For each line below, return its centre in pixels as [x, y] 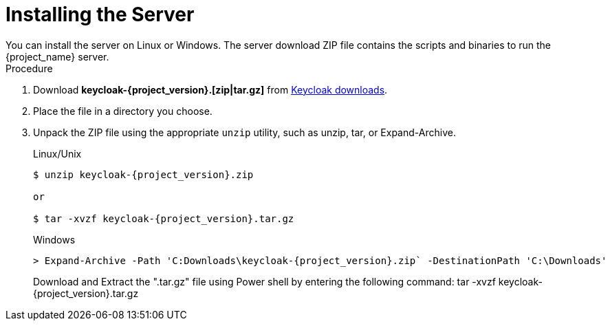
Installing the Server [100, 14]
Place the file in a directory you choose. [123, 111]
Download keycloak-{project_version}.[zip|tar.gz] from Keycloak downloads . [210, 89]
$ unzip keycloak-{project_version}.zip [143, 174]
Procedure [29, 68]
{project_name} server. [57, 56]
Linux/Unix [57, 153]
